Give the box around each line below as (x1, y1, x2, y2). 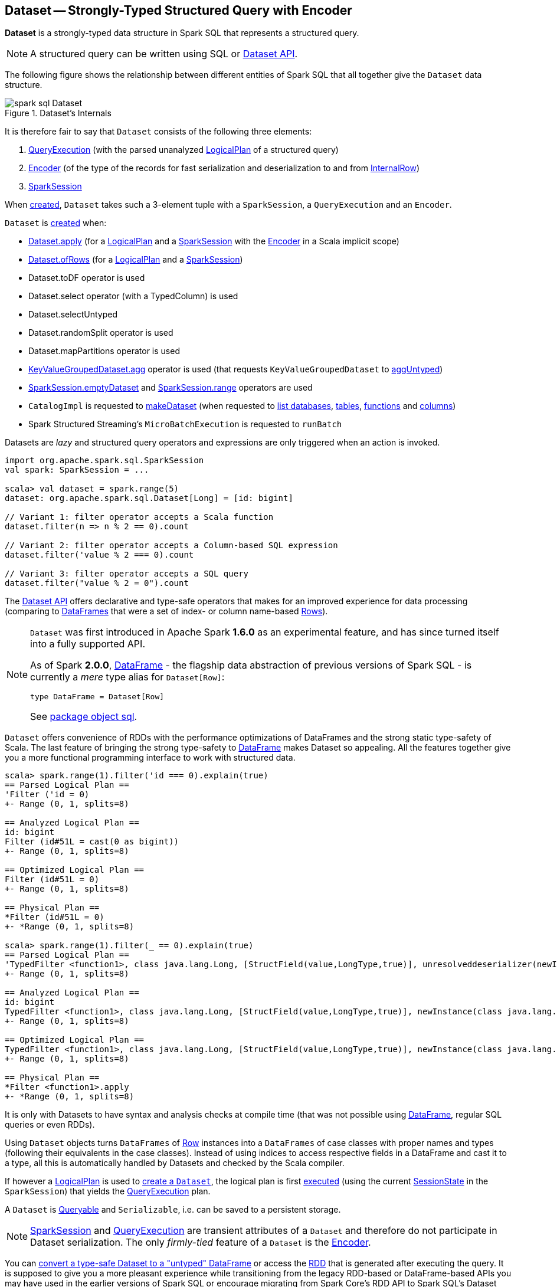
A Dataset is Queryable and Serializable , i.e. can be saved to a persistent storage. (5, 1204, 341, 1215)
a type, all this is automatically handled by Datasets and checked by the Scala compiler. (5, 1158, 345, 1168)
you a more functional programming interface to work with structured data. (5, 752, 296, 763)
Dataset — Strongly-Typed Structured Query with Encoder (5, 3, 352, 18)
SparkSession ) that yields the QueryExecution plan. (5, 1186, 211, 1197)
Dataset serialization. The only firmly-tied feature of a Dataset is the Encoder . (30, 1236, 371, 1249)
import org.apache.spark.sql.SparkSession (5, 456, 204, 466)
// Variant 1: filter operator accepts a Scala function (5, 512, 274, 522)
